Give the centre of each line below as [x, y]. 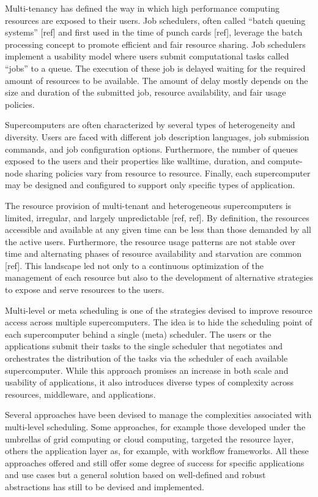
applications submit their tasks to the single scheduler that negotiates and [144, 346]
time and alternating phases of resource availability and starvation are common [153, 253]
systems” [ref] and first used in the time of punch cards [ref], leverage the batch [154, 32]
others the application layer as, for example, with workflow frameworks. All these [157, 451]
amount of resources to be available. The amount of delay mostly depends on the [157, 80]
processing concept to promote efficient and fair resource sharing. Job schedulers [155, 44]
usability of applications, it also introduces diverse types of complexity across [150, 382]
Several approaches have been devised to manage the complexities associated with [158, 415]
